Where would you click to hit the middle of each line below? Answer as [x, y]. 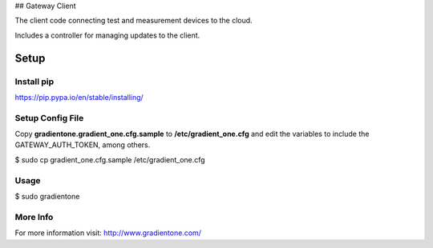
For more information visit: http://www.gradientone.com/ [108, 233]
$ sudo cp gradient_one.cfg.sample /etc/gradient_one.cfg [110, 159]
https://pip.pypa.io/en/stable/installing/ [79, 97]
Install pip [34, 82]
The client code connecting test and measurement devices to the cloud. [134, 21]
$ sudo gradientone [47, 196]
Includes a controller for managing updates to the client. [107, 35]
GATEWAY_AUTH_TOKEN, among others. [83, 145]
